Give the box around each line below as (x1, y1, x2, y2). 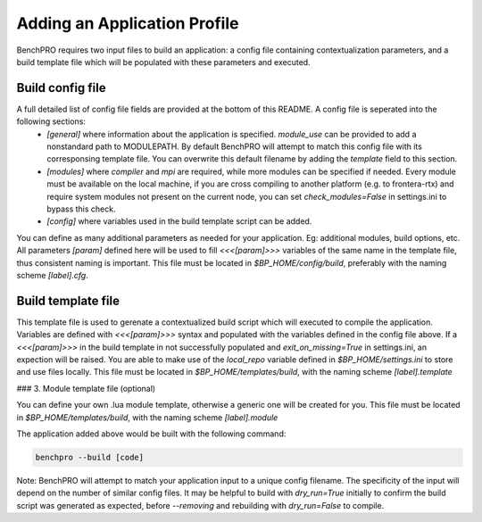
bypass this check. (46, 203, 116, 214)
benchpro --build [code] (35, 452, 145, 462)
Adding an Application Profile (16, 13, 239, 33)
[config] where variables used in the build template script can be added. (46, 216, 312, 227)
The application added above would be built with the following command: (16, 428, 287, 439)
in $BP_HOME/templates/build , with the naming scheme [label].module (16, 411, 278, 423)
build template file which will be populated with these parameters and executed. (16, 56, 312, 67)
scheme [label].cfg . (16, 269, 88, 280)
